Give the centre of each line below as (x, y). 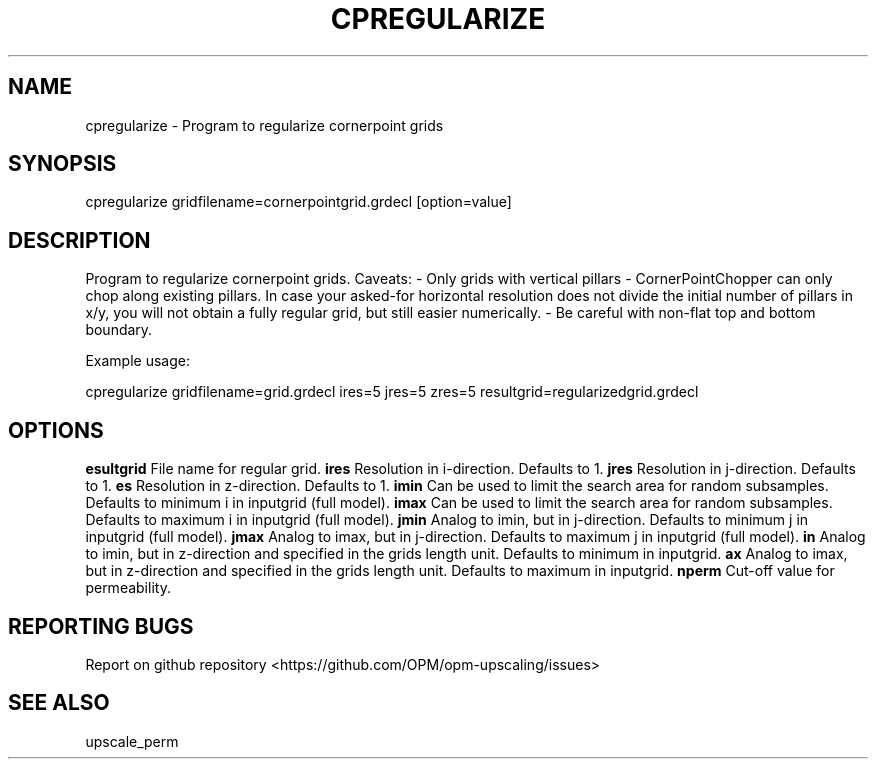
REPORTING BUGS (101, 626)
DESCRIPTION (79, 240)
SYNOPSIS (62, 164)
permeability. (128, 588)
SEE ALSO (59, 703)
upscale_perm (132, 741)
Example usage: (137, 361)
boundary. (119, 330)
